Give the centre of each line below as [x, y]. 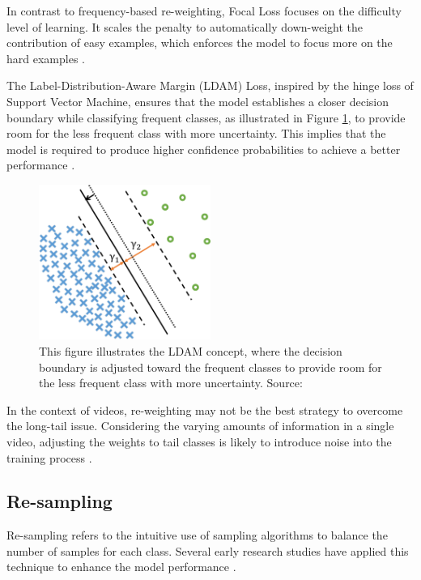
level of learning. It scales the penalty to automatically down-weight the [185, 26]
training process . [49, 457]
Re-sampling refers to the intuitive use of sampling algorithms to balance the [197, 535]
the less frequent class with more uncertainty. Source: [171, 383]
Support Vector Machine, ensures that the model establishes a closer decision [198, 101]
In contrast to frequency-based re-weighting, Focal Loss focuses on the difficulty [204, 11]
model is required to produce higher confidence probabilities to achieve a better [204, 149]
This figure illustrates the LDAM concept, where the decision [191, 350]
